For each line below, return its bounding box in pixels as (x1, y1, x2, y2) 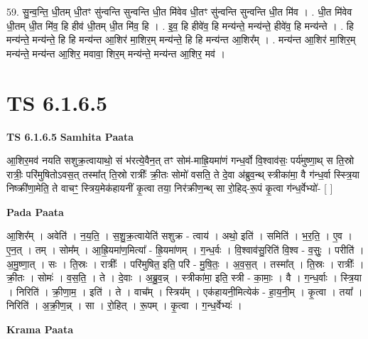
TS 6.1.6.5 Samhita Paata (6, 129, 134, 144)
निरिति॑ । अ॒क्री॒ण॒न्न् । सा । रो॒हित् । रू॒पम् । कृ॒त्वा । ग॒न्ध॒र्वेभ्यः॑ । (6, 298, 242, 313)
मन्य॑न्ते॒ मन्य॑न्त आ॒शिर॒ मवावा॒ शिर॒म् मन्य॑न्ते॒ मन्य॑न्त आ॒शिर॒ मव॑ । (6, 45, 225, 60)
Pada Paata (6, 204, 64, 219)
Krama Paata (6, 322, 73, 337)
